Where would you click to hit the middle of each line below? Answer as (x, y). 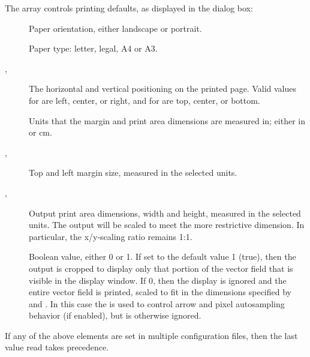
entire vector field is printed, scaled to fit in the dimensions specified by (160, 292)
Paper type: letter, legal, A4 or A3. (93, 48)
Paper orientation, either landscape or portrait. (115, 28)
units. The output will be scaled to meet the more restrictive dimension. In (167, 225)
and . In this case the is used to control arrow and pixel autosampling (157, 303)
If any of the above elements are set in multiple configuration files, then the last (151, 335)
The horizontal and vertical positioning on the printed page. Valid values (162, 88)
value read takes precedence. (57, 347)
